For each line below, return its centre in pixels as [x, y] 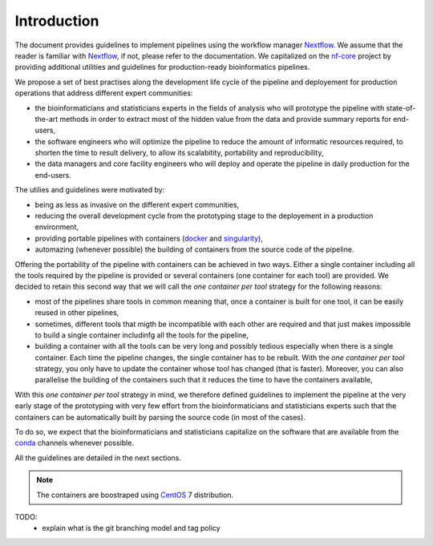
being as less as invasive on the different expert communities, [137, 204]
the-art [47, 119]
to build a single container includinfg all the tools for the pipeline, [142, 335]
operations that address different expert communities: [104, 93]
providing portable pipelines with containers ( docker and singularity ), [149, 238]
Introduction [57, 21]
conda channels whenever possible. [74, 443]
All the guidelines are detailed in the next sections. [98, 458]
